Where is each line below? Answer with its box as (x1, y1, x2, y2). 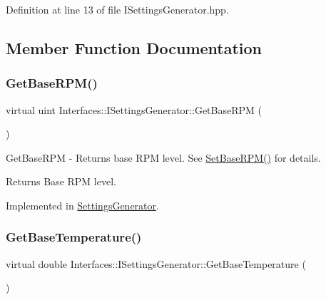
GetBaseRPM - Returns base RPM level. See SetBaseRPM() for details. (6, 150, 321, 165)
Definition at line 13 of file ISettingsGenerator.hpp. (6, 2, 229, 16)
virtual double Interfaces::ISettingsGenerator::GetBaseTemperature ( (6, 256, 306, 271)
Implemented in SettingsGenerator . (6, 197, 159, 212)
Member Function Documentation (6, 36, 263, 58)
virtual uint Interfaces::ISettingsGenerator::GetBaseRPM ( (6, 102, 262, 117)
